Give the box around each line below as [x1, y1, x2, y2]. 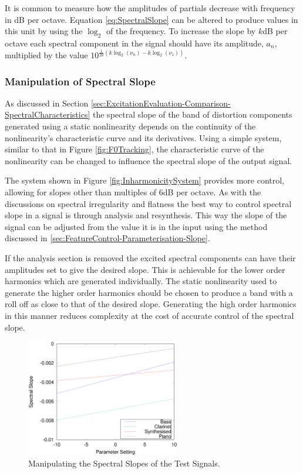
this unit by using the [5, 25, 83, 37]
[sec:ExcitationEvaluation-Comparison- [90, 96, 231, 109]
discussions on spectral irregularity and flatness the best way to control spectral [5, 197, 292, 209]
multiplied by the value [5, 49, 88, 61]
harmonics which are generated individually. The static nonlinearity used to [5, 275, 277, 287]
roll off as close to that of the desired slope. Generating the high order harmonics [5, 298, 297, 310]
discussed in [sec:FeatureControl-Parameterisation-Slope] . [5, 232, 210, 244]
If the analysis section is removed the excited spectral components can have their [5, 251, 296, 264]
